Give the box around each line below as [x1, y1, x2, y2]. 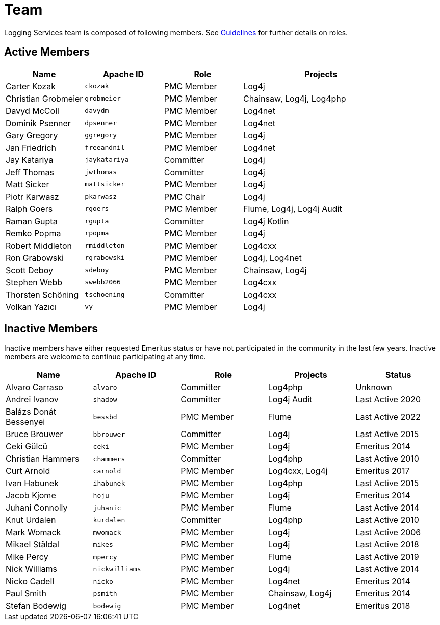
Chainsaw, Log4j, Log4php [243, 93, 346, 104]
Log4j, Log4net [243, 252, 302, 263]
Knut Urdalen [6, 515, 56, 525]
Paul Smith [6, 588, 46, 599]
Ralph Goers [6, 203, 53, 214]
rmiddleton [85, 242, 125, 250]
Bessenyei [6, 417, 45, 427]
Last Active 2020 [355, 394, 421, 405]
